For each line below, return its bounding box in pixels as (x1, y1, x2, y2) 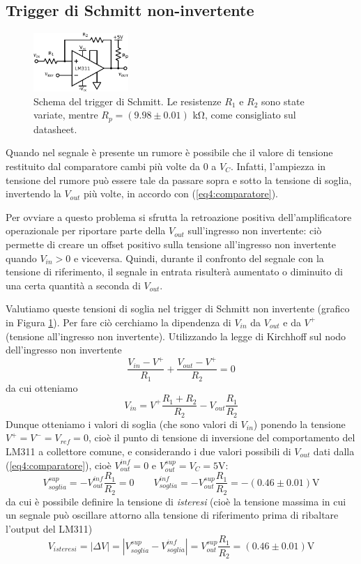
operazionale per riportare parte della (6, 223, 166, 238)
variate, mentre (33, 107, 98, 122)
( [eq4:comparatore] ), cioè (6, 457, 112, 472)
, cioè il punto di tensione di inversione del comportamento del (88, 430, 355, 445)
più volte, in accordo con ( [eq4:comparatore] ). (83, 186, 278, 201)
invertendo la (6, 186, 61, 201)
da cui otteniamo (6, 380, 78, 395)
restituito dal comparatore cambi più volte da (6, 158, 201, 173)
